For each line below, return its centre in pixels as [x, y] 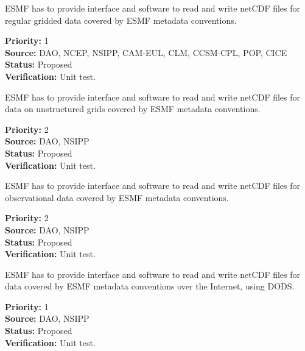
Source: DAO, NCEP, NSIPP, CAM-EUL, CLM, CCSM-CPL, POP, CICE [146, 52]
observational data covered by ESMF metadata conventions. [117, 197]
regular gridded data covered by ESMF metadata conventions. [121, 20]
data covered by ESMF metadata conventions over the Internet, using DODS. [150, 286]
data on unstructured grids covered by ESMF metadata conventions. [133, 109]
